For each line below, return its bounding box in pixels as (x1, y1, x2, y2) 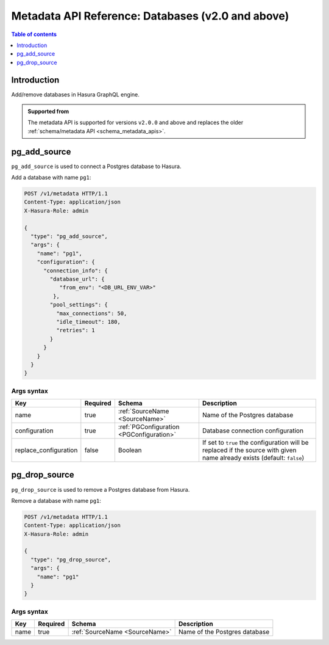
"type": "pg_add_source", (30, 233, 108, 240)
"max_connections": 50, (55, 310, 127, 317)
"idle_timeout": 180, (55, 318, 121, 325)
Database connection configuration (202, 426, 304, 435)
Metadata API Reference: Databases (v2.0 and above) (11, 9, 289, 23)
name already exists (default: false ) (202, 454, 305, 462)
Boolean (118, 446, 143, 454)
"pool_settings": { (49, 301, 108, 308)
